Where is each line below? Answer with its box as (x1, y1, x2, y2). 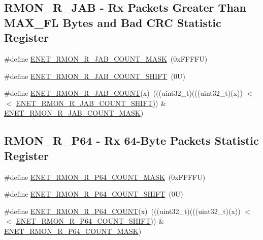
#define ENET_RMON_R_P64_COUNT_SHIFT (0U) (4, 189, 183, 199)
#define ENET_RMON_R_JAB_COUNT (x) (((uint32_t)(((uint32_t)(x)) (4, 88, 243, 98)
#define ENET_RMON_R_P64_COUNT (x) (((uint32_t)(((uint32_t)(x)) (4, 205, 241, 216)
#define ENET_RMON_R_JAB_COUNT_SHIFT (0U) (4, 70, 185, 81)
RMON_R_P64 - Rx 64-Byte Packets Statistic (4, 132, 259, 148)
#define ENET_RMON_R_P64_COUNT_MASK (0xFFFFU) (4, 171, 206, 182)
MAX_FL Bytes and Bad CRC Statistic (4, 14, 221, 30)
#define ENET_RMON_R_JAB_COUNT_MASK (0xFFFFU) (4, 53, 208, 64)
